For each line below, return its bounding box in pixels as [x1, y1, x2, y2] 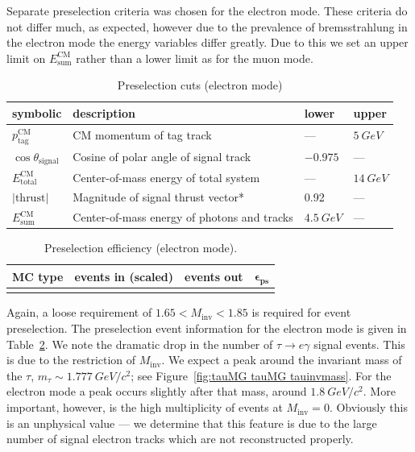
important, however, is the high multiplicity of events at [6, 399, 283, 416]
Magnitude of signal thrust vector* [73, 189, 244, 205]
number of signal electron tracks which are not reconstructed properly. [6, 430, 354, 447]
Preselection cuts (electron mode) [117, 77, 283, 93]
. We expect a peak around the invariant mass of [161, 351, 402, 368]
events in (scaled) [74, 267, 174, 284]
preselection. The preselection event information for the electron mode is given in [6, 320, 407, 337]
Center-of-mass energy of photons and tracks [73, 209, 293, 226]
